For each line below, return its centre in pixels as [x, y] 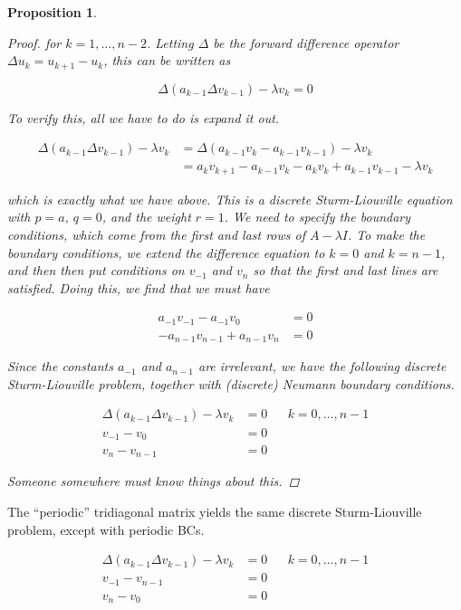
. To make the [387, 234]
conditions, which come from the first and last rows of [157, 234]
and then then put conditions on [96, 270]
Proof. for [34, 42]
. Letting [170, 42]
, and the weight [146, 217]
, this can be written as [167, 60]
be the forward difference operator [306, 42]
